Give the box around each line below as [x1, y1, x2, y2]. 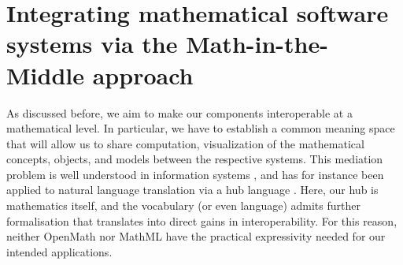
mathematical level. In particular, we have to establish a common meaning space [6, 120, 395, 136]
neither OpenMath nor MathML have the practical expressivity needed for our [6, 228, 386, 244]
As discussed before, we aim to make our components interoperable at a [6, 104, 353, 121]
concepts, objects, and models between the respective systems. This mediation [6, 151, 383, 167]
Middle [6, 58, 84, 91]
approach [92, 58, 194, 91]
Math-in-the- [186, 28, 328, 60]
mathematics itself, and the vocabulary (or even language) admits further [6, 197, 360, 214]
